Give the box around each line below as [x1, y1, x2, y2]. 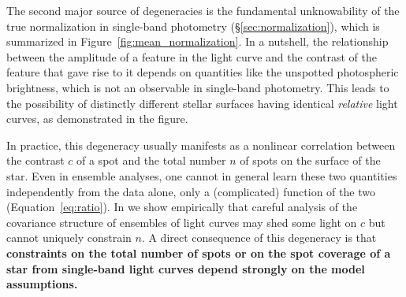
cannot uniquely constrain [6, 229, 132, 246]
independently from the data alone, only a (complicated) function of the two [6, 183, 375, 199]
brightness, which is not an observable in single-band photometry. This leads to [6, 79, 389, 95]
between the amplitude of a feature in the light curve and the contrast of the [6, 48, 377, 65]
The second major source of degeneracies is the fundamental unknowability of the [6, 2, 400, 18]
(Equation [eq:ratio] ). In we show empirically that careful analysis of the [6, 199, 358, 215]
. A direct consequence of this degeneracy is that [141, 229, 377, 246]
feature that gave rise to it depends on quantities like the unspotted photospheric [6, 64, 399, 80]
